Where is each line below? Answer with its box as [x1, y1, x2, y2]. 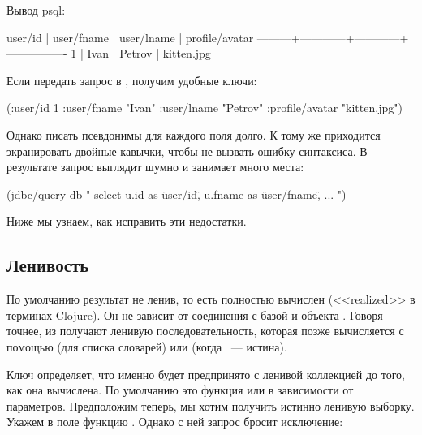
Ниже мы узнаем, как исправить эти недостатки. [6, 213, 247, 230]
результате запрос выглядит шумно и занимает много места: [6, 158, 304, 175]
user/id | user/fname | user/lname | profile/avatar [6, 28, 254, 45]
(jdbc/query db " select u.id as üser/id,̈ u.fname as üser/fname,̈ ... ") [6, 185, 347, 202]
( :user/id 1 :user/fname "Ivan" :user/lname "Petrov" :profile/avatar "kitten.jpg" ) [6, 99, 403, 116]
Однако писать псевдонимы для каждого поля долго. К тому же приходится [6, 126, 381, 143]
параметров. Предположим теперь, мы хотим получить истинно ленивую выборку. [6, 397, 415, 414]
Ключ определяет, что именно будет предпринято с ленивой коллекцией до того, [6, 365, 405, 382]
